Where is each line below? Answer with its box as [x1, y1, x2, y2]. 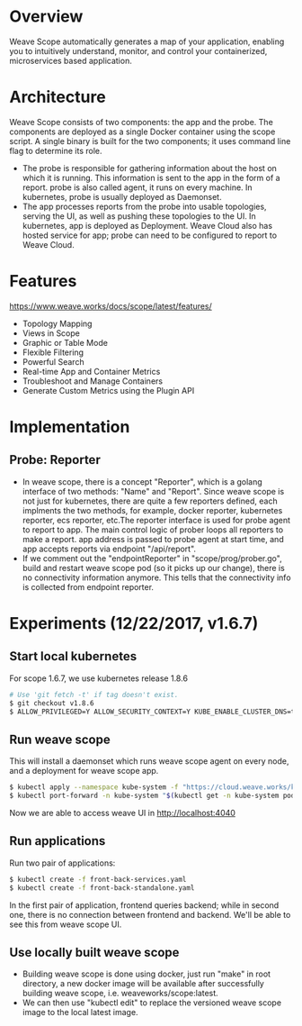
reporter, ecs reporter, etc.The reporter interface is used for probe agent [22, 514, 290, 525]
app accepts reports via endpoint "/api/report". [22, 543, 196, 554]
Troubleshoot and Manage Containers [22, 376, 164, 386]
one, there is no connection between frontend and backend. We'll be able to [9, 909, 291, 920]
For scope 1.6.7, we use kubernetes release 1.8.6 [9, 673, 189, 684]
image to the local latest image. [22, 1007, 138, 1018]
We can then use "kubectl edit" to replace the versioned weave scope [22, 997, 281, 1008]
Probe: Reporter [9, 452, 101, 468]
